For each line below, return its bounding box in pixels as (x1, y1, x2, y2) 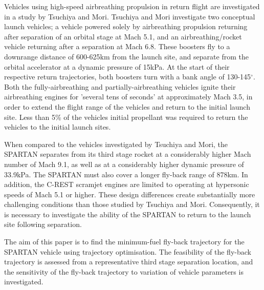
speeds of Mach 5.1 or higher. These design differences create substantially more (4, 189, 255, 199)
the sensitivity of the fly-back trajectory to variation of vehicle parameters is (4, 266, 244, 277)
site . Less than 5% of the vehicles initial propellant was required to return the (4, 111, 248, 122)
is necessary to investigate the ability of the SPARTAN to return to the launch (4, 209, 251, 219)
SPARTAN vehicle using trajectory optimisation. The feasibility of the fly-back (4, 246, 251, 257)
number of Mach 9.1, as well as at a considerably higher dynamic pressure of (4, 158, 244, 169)
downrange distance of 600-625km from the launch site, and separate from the (4, 51, 249, 61)
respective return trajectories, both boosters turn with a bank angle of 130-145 (4, 71, 251, 82)
